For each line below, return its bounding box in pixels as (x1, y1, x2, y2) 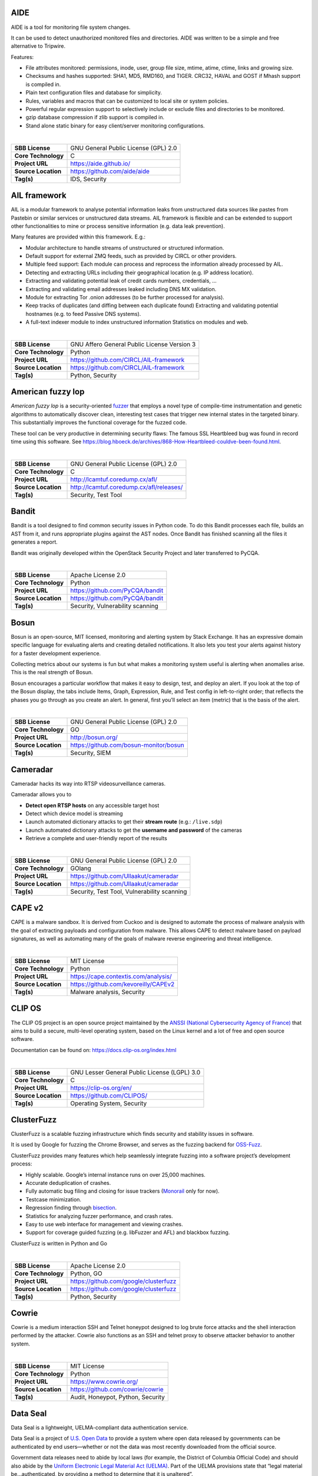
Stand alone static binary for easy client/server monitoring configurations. (25, 122, 206, 129)
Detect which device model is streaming (25, 810, 123, 817)
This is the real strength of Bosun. (11, 669, 94, 676)
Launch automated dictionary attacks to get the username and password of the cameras (25, 827, 243, 834)
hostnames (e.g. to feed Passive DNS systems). (25, 310, 141, 317)
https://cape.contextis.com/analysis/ (70, 972, 172, 981)
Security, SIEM (70, 749, 111, 757)
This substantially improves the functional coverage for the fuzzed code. (11, 419, 187, 426)
